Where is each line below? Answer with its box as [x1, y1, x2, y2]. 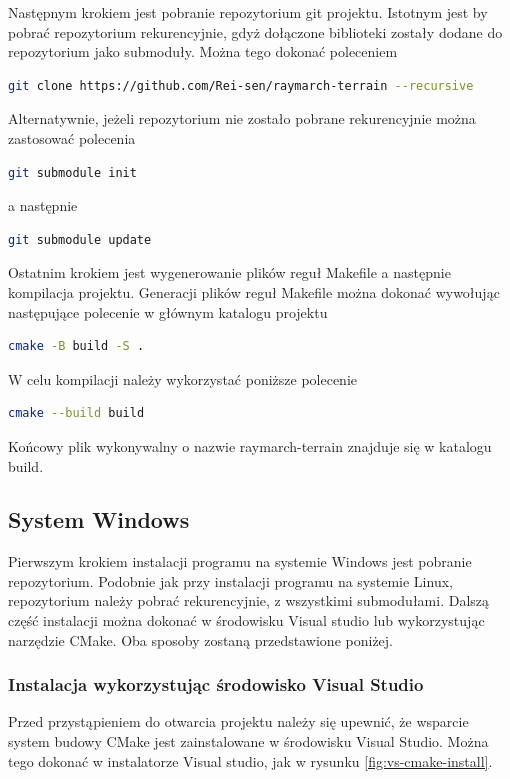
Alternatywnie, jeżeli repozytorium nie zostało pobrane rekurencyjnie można [8, 108, 476, 129]
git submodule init [8, 165, 137, 180]
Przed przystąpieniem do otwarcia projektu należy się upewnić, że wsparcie [8, 711, 469, 732]
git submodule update [8, 232, 152, 247]
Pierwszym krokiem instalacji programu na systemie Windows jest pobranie [8, 551, 472, 572]
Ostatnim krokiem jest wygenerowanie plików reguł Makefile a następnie [8, 262, 451, 283]
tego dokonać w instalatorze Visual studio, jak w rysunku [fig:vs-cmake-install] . [8, 750, 493, 771]
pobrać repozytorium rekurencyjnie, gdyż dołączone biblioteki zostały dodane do [8, 21, 503, 42]
